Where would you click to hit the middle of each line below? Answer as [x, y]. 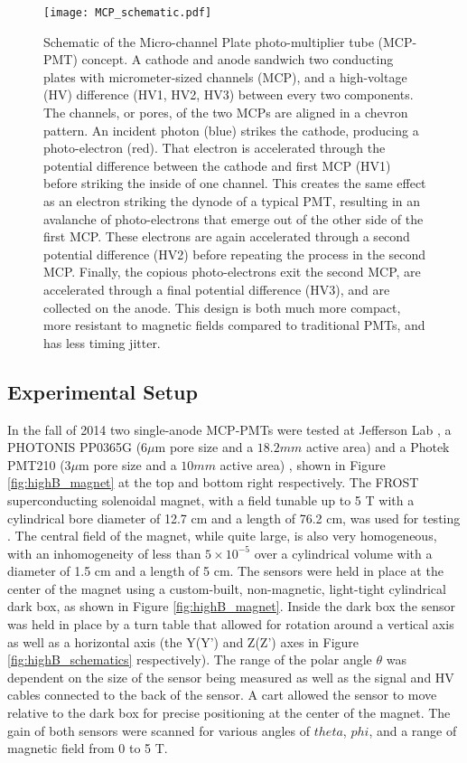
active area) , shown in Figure [303, 464]
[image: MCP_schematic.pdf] [128, 13]
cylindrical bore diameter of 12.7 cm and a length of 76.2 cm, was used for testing [234, 518]
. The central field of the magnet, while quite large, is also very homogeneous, [222, 536]
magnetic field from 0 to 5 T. [88, 748]
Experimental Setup [103, 391]
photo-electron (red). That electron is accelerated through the [215, 148]
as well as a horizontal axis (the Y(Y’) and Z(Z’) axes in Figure [183, 641]
